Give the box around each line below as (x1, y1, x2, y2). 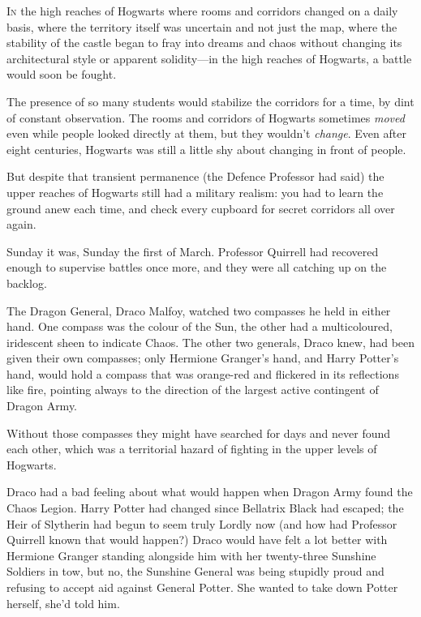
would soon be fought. (6, 66, 117, 83)
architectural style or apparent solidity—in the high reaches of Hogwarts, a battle (6, 49, 412, 66)
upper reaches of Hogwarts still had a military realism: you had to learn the (6, 183, 384, 200)
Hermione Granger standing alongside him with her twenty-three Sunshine (6, 546, 376, 563)
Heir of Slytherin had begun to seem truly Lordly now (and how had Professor (6, 515, 397, 532)
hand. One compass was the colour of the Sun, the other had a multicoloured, (6, 318, 393, 335)
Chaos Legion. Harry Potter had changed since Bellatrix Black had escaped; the (6, 499, 404, 516)
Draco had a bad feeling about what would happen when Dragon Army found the (6, 483, 413, 500)
